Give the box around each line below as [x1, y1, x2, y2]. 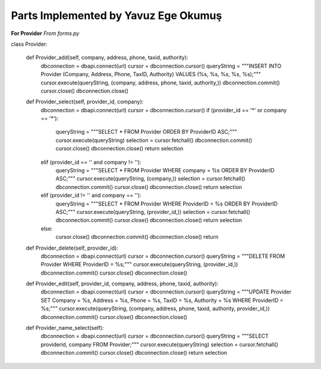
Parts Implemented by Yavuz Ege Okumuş [11, 9, 222, 22]
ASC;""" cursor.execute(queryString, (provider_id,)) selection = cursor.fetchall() [55, 208, 251, 215]
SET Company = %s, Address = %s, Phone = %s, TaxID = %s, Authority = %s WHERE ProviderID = [40, 297, 284, 304]
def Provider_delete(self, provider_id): [26, 244, 118, 251]
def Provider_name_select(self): [26, 324, 104, 332]
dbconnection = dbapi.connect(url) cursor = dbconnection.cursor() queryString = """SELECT [40, 333, 269, 340]
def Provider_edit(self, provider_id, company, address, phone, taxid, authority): [26, 280, 219, 288]
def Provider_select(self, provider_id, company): [26, 98, 144, 105]
